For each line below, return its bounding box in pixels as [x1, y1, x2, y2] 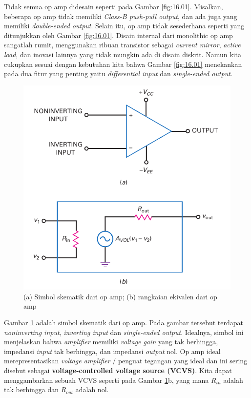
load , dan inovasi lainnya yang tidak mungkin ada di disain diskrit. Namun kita [4, 49, 241, 59]
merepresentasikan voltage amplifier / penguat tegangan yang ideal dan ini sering [4, 356, 248, 366]
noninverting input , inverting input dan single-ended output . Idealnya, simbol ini [4, 327, 244, 337]
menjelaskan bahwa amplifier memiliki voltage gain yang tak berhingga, [4, 336, 218, 347]
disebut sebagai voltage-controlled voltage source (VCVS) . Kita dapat [4, 365, 232, 376]
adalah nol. [75, 384, 109, 395]
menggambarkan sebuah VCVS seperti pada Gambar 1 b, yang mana [4, 375, 209, 385]
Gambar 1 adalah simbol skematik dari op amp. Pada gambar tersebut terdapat [4, 317, 243, 328]
